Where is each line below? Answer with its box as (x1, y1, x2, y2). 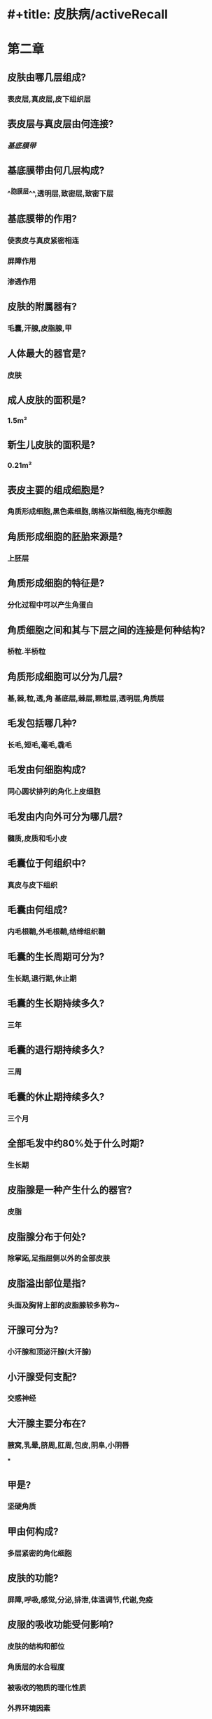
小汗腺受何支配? (7, 1371, 77, 1383)
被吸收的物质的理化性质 (7, 1683, 86, 1693)
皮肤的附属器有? (7, 301, 77, 313)
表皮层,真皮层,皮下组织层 (7, 94, 91, 104)
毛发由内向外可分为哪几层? (7, 811, 123, 823)
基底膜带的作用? (7, 213, 77, 225)
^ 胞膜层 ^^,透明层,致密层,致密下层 (7, 188, 114, 199)
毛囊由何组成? (7, 904, 68, 916)
